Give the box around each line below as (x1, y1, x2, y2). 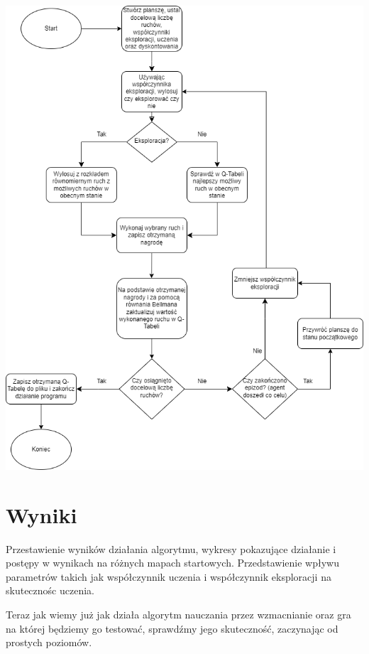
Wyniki (6, 500, 77, 529)
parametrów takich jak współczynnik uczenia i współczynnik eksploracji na (6, 569, 331, 584)
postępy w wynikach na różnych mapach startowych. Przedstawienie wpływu (6, 555, 339, 570)
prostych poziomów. (6, 635, 92, 650)
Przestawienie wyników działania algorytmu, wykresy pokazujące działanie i (6, 541, 336, 556)
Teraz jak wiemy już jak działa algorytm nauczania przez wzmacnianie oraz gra (6, 606, 351, 621)
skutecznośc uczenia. (6, 583, 94, 598)
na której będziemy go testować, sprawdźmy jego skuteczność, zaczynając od (6, 621, 338, 636)
